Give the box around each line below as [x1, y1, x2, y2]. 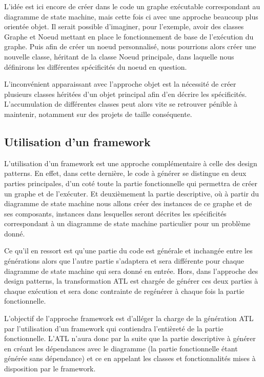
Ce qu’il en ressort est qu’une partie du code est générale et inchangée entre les [4, 245, 253, 256]
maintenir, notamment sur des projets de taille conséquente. [4, 108, 192, 119]
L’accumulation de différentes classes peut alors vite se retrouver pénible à [4, 98, 238, 109]
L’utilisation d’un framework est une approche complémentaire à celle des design [4, 157, 257, 168]
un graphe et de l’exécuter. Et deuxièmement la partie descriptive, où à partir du [4, 188, 259, 199]
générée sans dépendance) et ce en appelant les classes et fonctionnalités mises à [4, 353, 256, 364]
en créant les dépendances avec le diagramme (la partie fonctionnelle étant [4, 343, 238, 353]
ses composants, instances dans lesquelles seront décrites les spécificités [4, 208, 227, 219]
